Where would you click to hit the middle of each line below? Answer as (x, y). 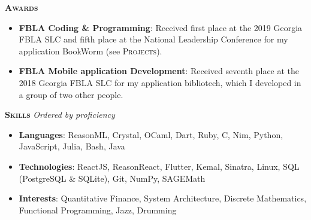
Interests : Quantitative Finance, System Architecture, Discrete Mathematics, (163, 198)
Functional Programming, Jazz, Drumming (98, 210)
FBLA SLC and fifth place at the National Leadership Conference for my (153, 39)
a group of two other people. (71, 94)
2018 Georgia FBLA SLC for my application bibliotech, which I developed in (160, 82)
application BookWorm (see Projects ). (90, 51)
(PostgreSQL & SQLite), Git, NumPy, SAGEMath (112, 178)
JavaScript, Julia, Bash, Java (72, 146)
